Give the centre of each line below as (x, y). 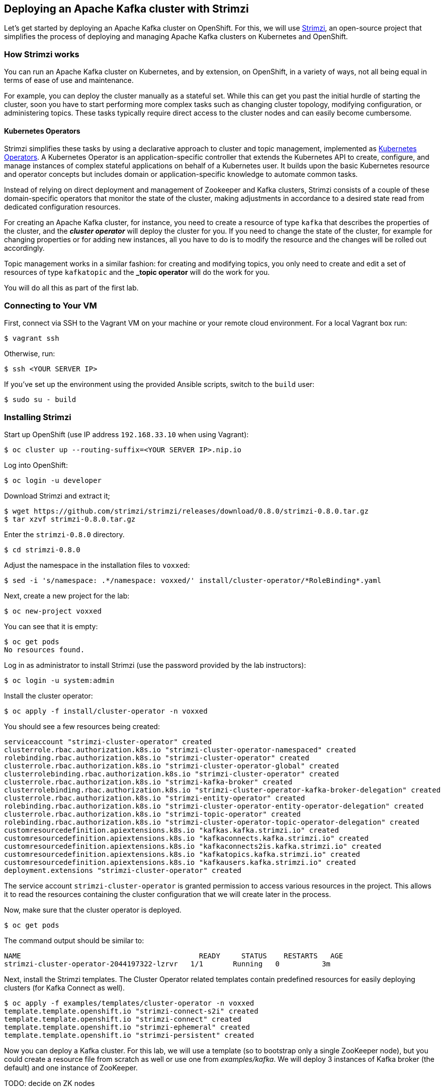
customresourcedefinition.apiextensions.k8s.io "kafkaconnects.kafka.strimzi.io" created (186, 838)
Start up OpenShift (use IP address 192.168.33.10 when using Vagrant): (126, 434)
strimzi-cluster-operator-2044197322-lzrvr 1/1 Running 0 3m (167, 964)
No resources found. (45, 650)
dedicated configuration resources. (62, 207)
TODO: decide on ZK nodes (50, 1083)
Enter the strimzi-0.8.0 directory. (64, 534)
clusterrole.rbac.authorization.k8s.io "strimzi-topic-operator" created (153, 814)
